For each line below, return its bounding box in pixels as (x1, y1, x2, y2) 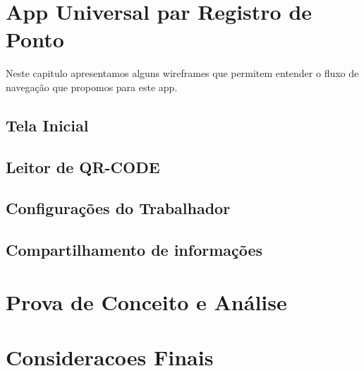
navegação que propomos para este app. (6, 79, 178, 94)
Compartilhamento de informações (6, 239, 263, 261)
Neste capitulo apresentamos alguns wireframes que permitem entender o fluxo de (6, 66, 359, 81)
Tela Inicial (6, 114, 89, 136)
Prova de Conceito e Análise (6, 287, 287, 316)
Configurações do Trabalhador (6, 197, 231, 219)
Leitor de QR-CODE (6, 155, 160, 177)
